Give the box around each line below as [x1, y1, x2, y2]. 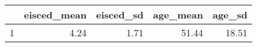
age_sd [212, 8, 247, 21]
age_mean [153, 8, 203, 21]
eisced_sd [96, 8, 144, 21]
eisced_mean [24, 8, 87, 21]
